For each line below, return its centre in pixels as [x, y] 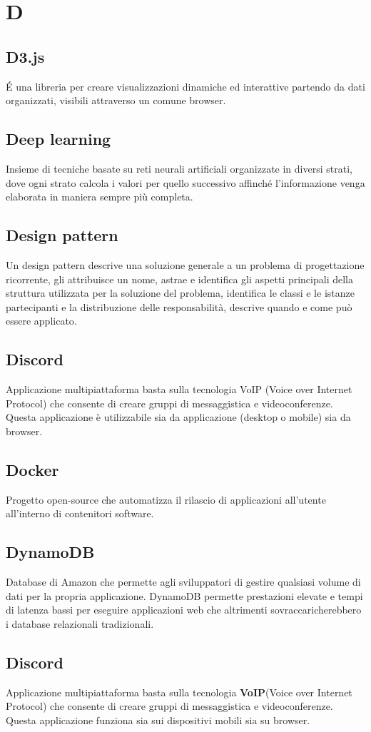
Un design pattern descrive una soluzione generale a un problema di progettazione [185, 264]
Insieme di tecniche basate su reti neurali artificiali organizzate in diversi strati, [179, 168]
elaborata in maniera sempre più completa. [100, 197]
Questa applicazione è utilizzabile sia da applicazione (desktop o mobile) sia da [178, 417]
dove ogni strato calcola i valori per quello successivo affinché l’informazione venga [185, 182]
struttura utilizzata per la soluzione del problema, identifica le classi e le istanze [180, 293]
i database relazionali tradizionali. [80, 623]
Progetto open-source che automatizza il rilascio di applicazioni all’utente [166, 499]
